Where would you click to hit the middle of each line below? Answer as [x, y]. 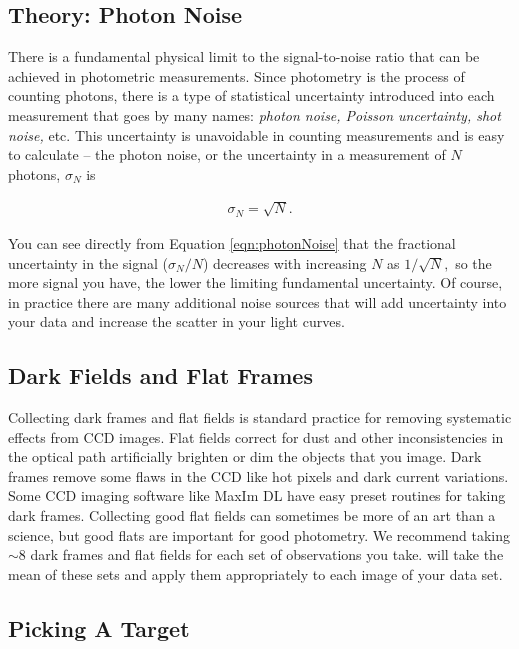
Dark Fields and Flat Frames [160, 375]
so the [473, 262]
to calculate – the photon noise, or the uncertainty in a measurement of [227, 154]
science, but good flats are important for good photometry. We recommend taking [259, 534]
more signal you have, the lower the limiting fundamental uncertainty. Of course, [255, 282]
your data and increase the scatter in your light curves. [176, 321]
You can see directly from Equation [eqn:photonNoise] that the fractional [232, 242]
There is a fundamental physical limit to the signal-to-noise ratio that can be [244, 56]
